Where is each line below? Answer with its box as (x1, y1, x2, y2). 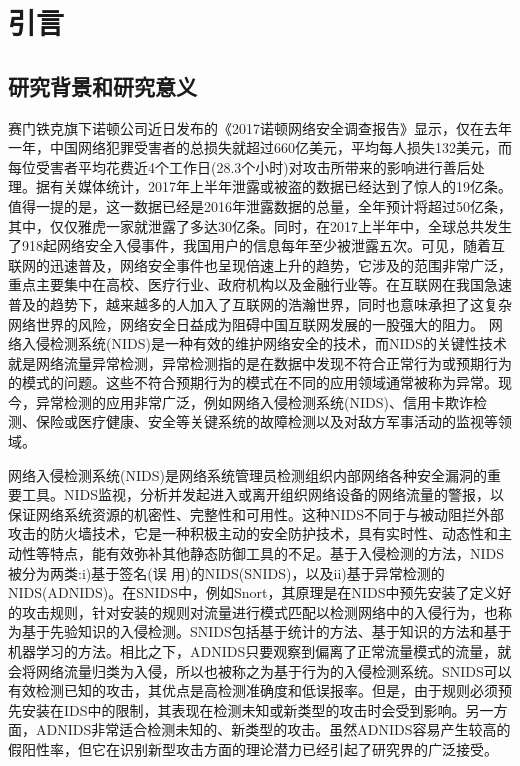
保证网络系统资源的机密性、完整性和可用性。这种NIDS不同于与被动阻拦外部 (8, 503, 505, 524)
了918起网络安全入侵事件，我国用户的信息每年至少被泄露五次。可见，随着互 (8, 235, 505, 256)
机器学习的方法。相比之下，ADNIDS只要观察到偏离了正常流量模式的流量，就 (8, 641, 512, 662)
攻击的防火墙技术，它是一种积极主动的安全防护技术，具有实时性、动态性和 (8, 523, 498, 544)
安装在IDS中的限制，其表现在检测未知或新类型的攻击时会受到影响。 (21, 699, 466, 720)
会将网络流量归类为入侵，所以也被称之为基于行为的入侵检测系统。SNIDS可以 (8, 660, 512, 681)
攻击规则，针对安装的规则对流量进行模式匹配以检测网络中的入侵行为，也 (21, 601, 498, 622)
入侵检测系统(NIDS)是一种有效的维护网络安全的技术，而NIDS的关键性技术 (21, 333, 507, 354)
